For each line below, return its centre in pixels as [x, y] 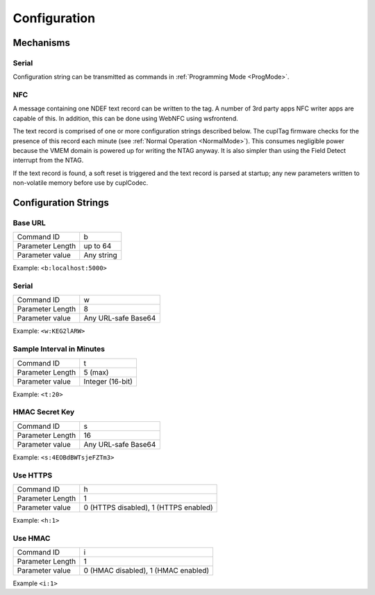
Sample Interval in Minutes [59, 349]
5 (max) [96, 372]
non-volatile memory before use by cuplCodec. [81, 183]
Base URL [30, 222]
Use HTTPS [33, 475]
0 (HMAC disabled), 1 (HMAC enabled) [147, 571]
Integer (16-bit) [108, 381]
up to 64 [98, 246]
